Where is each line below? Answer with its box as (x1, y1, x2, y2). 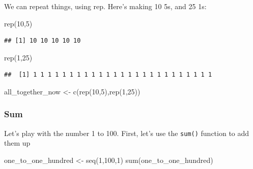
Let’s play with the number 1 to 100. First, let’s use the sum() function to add (4, 127, 249, 138)
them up (4, 138, 31, 148)
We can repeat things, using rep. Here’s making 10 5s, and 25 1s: (4, 1, 207, 11)
